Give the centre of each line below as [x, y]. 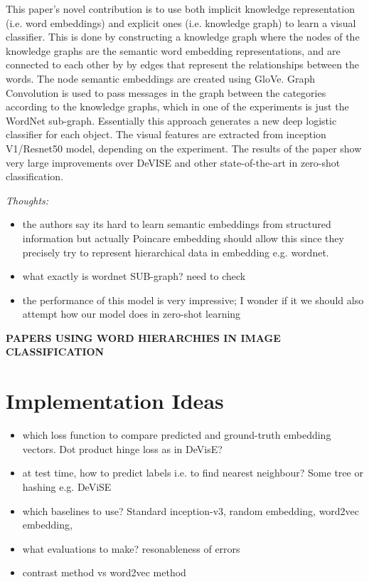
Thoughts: [27, 200]
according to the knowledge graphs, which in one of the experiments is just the [177, 106]
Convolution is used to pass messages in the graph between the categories [166, 92]
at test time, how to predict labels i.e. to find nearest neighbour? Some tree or [193, 473]
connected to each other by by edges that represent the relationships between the [183, 64]
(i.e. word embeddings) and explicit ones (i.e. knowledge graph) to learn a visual [181, 22]
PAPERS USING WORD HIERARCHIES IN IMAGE [143, 337]
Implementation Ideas [115, 401]
